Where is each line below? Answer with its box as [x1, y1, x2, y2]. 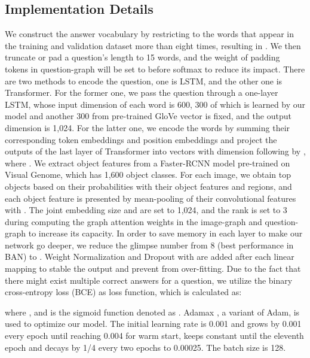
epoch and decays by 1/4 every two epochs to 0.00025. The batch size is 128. [5, 341, 286, 353]
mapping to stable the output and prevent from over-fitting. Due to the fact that [5, 262, 301, 275]
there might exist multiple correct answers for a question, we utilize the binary [5, 274, 293, 286]
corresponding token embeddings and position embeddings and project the [5, 133, 277, 145]
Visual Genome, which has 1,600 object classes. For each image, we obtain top [5, 168, 291, 181]
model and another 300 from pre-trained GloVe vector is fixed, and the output [5, 110, 291, 122]
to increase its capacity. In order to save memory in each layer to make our [28, 227, 303, 239]
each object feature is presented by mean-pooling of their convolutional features [5, 192, 296, 204]
